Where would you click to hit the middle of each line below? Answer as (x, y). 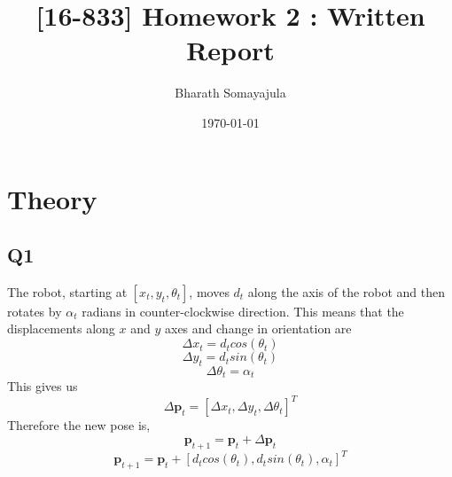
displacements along (61, 328)
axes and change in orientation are (258, 328)
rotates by (35, 311)
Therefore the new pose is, (79, 425)
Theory (52, 198)
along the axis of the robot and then (347, 291)
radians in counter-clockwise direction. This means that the (243, 311)
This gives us (43, 386)
